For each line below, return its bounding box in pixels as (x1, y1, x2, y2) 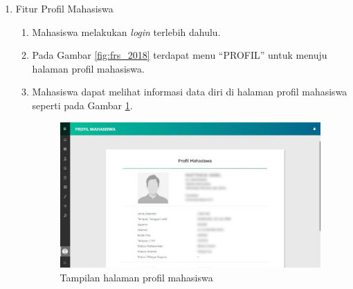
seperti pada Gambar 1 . (32, 97, 133, 112)
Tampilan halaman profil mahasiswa (60, 270, 213, 284)
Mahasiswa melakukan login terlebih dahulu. (32, 24, 221, 39)
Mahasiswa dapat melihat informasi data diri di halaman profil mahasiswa (32, 84, 347, 99)
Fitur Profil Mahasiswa (15, 1, 114, 15)
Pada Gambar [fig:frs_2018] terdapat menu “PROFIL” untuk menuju (32, 48, 327, 62)
